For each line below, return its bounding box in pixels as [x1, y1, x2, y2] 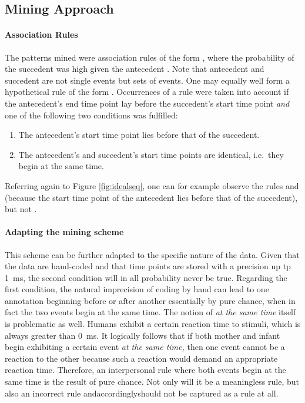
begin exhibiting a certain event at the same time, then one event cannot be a [5, 341, 285, 353]
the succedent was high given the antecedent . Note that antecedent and [5, 62, 264, 75]
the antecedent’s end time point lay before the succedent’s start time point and [5, 97, 290, 109]
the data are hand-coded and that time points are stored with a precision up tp [5, 260, 291, 272]
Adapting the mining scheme [5, 226, 124, 238]
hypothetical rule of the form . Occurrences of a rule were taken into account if [5, 85, 289, 98]
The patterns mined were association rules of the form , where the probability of [5, 51, 294, 63]
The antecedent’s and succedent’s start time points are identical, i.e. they [18, 148, 284, 160]
